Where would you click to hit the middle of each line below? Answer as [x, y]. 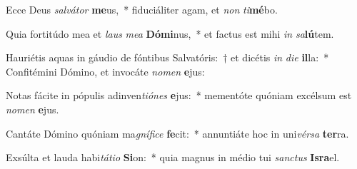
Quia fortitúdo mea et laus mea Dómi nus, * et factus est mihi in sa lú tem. [170, 33]
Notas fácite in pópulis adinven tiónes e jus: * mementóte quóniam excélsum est [179, 95]
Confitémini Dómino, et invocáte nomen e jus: [105, 71]
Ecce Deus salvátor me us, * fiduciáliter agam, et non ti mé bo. [142, 9]
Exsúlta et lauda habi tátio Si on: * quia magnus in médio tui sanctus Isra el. [173, 157]
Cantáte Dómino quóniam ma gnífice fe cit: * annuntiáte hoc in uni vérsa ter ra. [177, 133]
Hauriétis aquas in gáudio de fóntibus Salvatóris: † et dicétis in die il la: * [167, 57]
